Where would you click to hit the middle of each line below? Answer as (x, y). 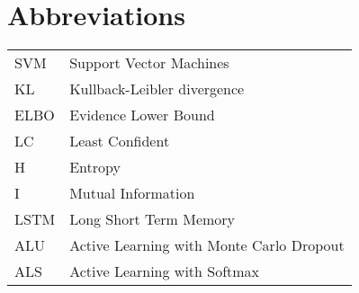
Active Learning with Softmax (165, 271)
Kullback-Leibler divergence (157, 89)
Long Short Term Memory (153, 219)
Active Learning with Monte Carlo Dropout (207, 245)
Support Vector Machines (149, 63)
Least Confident (120, 141)
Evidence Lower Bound (142, 115)
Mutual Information (132, 193)
